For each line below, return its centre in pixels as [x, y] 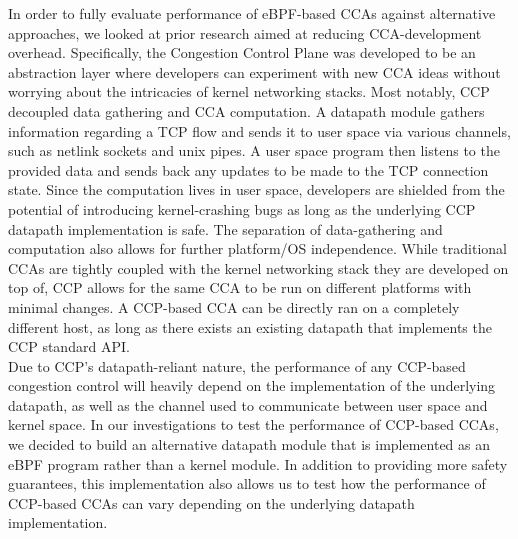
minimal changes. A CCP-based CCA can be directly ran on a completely [234, 306]
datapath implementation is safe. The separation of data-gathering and [225, 228]
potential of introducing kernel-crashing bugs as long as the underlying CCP [242, 208]
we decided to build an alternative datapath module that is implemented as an [249, 444]
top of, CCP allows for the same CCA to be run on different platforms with [240, 287]
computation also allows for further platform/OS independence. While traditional [257, 248]
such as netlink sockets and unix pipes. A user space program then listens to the [254, 150]
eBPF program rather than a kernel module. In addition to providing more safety [258, 463]
